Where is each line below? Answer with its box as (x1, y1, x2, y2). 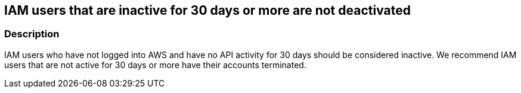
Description (4, 28, 60, 40)
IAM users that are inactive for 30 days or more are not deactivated (4, 3, 411, 18)
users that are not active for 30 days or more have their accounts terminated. (4, 59, 306, 70)
